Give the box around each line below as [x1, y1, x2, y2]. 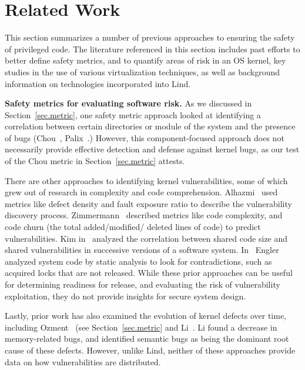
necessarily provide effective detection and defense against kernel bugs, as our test [5, 143, 300, 155]
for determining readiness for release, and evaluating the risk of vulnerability [5, 278, 280, 290]
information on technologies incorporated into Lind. [5, 77, 191, 89]
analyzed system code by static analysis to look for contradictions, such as [5, 255, 272, 267]
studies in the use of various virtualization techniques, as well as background [5, 65, 280, 78]
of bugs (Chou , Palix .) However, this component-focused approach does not [5, 131, 284, 144]
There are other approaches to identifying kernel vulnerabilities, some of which [5, 174, 288, 186]
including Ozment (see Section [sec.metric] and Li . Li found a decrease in [5, 321, 277, 333]
